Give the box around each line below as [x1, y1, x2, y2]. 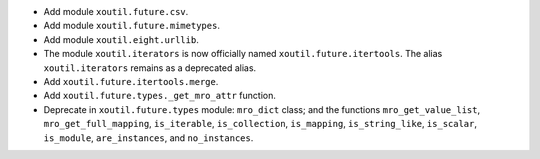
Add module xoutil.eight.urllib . [43, 33, 199, 45]
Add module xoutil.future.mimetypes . [43, 20, 220, 32]
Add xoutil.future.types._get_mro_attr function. [43, 90, 277, 102]
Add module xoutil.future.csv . [43, 6, 189, 17]
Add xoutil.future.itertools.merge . [43, 75, 219, 87]
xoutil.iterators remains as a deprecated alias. [43, 61, 257, 74]
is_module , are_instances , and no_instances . [43, 131, 254, 144]
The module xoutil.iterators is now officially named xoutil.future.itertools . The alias [43, 48, 443, 60]
